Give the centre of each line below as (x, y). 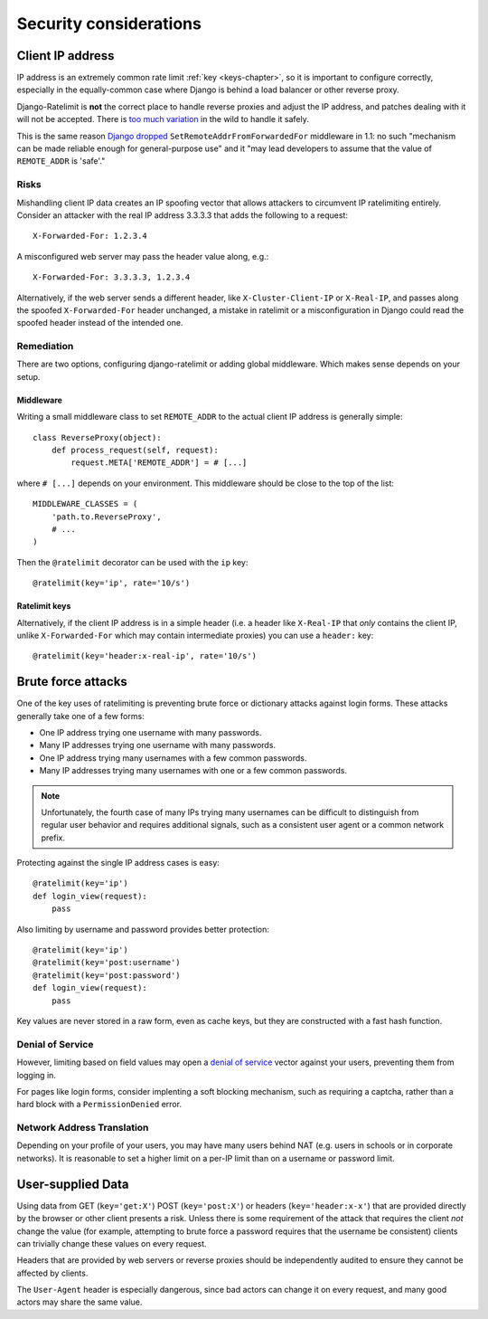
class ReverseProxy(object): (97, 437)
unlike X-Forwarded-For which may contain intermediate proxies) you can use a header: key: (195, 635)
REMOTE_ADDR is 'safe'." (61, 161)
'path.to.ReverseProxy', (106, 517)
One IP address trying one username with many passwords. (150, 732)
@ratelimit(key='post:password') (107, 975)
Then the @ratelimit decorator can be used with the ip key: (132, 562)
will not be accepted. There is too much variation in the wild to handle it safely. (163, 119)
